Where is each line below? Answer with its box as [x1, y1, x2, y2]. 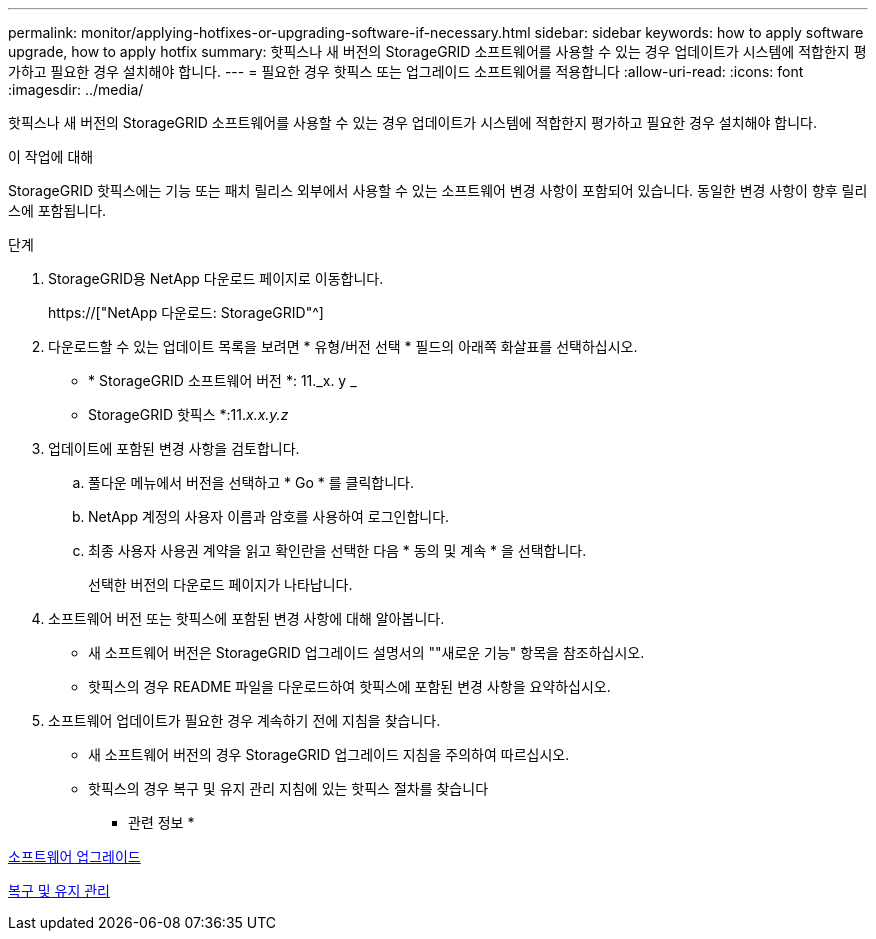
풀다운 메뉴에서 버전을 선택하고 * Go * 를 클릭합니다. [88, 474, 414, 491]
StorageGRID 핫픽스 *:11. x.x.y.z [88, 406, 289, 423]
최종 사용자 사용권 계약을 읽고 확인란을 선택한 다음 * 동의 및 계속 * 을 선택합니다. [88, 542, 587, 559]
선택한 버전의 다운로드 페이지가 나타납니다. [88, 576, 353, 593]
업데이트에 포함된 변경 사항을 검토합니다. [48, 440, 300, 457]
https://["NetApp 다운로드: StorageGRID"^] [48, 304, 324, 321]
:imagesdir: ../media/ [8, 81, 144, 98]
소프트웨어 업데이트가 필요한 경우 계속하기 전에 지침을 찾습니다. [48, 712, 441, 729]
